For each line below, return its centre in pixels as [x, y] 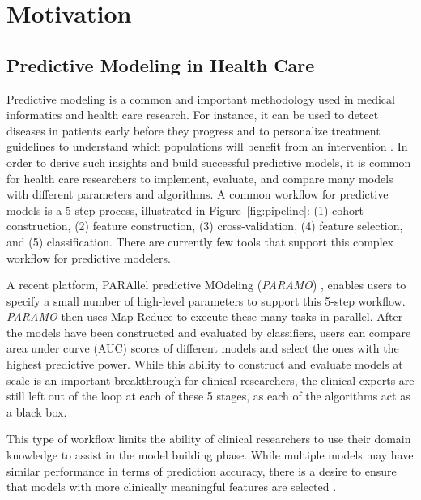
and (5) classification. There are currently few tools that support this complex [200, 241]
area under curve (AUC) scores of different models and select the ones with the [203, 348]
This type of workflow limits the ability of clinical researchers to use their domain [209, 439]
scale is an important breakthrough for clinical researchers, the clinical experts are [210, 380]
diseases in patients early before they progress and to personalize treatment [193, 130]
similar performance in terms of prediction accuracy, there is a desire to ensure [202, 470]
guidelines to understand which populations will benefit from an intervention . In [207, 146]
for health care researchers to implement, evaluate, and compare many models [200, 178]
